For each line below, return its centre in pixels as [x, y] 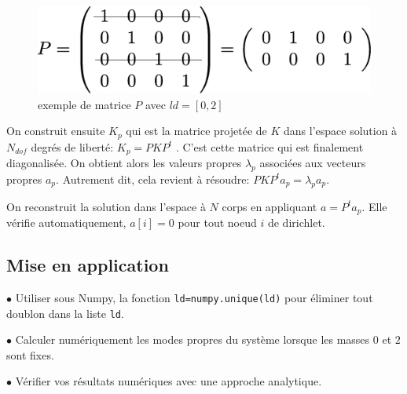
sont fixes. [30, 354]
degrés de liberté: [72, 146]
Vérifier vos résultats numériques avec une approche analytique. [169, 381]
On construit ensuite [56, 131]
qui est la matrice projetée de [196, 131]
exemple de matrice [84, 104]
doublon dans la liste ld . [65, 313]
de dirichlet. [296, 223]
